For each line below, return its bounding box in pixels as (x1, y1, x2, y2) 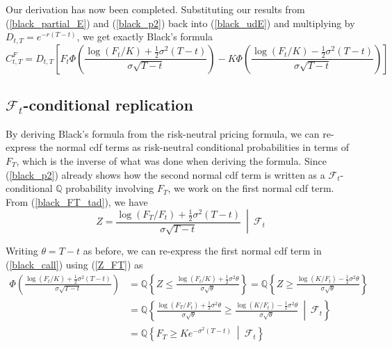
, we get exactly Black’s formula (76, 29, 213, 44)
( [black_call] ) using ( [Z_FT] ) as (6, 257, 143, 271)
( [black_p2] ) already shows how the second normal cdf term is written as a (6, 167, 325, 181)
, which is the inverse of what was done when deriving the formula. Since (16, 154, 327, 168)
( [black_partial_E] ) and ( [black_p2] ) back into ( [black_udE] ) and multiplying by (6, 15, 355, 30)
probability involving (65, 181, 154, 195)
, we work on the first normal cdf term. (168, 181, 334, 195)
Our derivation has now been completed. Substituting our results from (6, 2, 305, 16)
